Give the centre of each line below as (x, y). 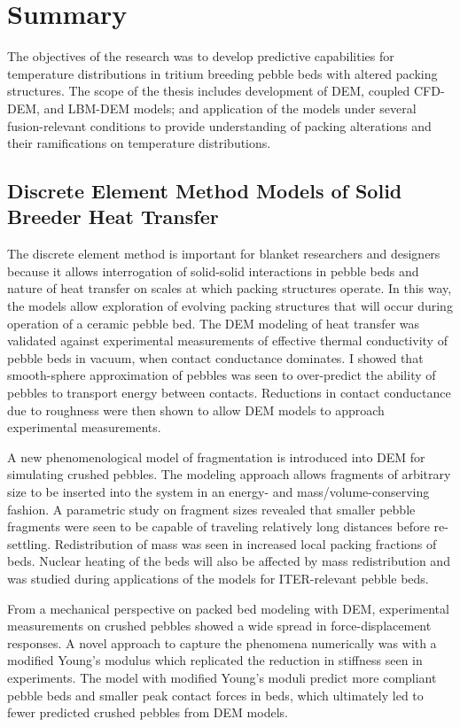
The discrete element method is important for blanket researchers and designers (224, 254)
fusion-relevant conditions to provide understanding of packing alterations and (219, 125)
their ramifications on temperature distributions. (139, 143)
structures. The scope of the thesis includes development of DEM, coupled (209, 91)
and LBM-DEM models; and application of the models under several (230, 108)
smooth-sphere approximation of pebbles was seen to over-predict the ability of (222, 375)
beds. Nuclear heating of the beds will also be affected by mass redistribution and (229, 561)
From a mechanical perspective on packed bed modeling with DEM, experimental (228, 608)
